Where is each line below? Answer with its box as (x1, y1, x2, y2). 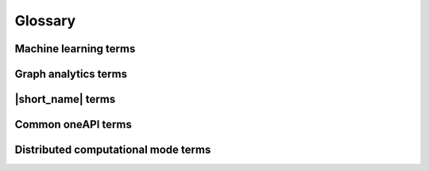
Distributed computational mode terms (14, 143, 211, 157)
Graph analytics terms (14, 67, 127, 81)
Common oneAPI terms (14, 118, 133, 131)
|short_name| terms (14, 93, 116, 106)
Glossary (14, 12, 76, 29)
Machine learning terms (14, 42, 136, 55)
